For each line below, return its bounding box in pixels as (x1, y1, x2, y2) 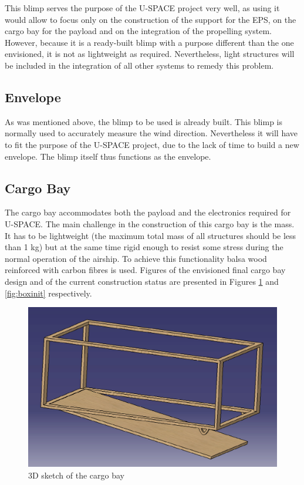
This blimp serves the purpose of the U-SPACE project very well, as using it (5, 2, 280, 14)
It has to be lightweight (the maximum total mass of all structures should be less (5, 229, 296, 241)
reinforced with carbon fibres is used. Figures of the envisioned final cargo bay (5, 264, 286, 276)
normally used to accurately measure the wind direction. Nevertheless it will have (5, 127, 298, 139)
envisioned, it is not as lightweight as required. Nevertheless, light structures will (5, 48, 295, 60)
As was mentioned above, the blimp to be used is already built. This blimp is (5, 115, 282, 127)
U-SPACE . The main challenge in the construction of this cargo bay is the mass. (5, 217, 295, 230)
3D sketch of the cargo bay (28, 469, 125, 481)
